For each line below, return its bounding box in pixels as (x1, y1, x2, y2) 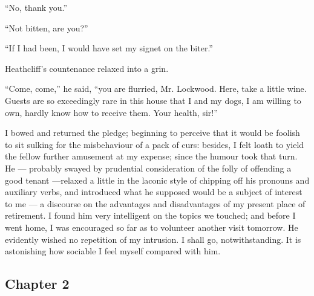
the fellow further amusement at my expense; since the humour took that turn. (5, 150, 298, 162)
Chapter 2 (5, 274, 70, 293)
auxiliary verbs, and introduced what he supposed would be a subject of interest (5, 185, 303, 198)
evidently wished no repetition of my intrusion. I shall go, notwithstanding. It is (5, 233, 301, 245)
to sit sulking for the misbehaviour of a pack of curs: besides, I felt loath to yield (5, 138, 304, 150)
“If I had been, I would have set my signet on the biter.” (5, 42, 213, 54)
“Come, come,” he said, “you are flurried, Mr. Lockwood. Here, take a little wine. (5, 82, 307, 95)
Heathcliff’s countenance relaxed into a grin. (5, 62, 169, 74)
